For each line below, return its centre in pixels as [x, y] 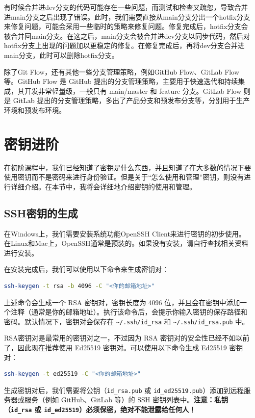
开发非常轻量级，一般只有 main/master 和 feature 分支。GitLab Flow [133, 91]
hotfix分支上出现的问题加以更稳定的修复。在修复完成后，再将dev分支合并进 [124, 45]
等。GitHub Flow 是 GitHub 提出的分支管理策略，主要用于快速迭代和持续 [121, 81]
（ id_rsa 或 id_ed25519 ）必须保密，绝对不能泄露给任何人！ [100, 409]
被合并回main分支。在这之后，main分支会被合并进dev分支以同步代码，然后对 [127, 36]
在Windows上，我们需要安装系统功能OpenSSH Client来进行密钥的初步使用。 [125, 233]
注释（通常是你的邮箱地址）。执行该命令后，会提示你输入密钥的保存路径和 [129, 312]
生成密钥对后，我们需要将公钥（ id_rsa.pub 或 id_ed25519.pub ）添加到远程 [124, 390]
